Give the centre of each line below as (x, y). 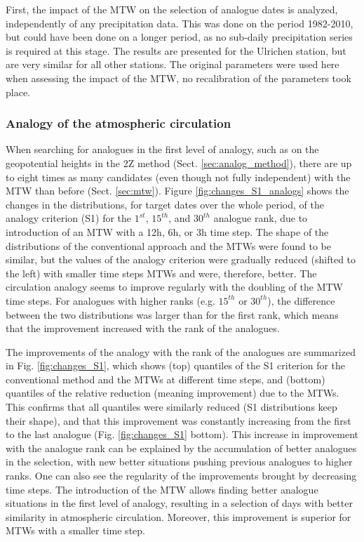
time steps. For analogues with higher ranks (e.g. (110, 300)
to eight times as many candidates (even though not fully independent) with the (178, 177)
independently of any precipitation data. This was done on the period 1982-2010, (180, 23)
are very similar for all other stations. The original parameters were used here (173, 64)
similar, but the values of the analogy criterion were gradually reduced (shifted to (181, 259)
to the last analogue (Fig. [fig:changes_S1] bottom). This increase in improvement (182, 434)
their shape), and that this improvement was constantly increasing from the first (178, 420)
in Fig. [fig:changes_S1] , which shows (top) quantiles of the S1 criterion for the (176, 365)
